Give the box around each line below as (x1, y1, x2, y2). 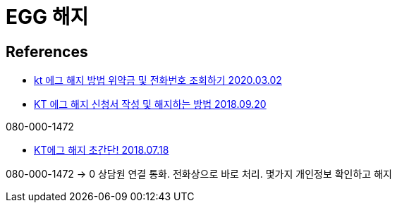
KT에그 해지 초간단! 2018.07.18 (34, 144, 169, 157)
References (6, 42, 88, 61)
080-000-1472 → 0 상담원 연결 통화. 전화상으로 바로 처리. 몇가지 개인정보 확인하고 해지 (6, 168, 392, 181)
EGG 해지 (6, 5, 89, 29)
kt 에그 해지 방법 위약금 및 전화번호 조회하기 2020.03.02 (34, 74, 282, 87)
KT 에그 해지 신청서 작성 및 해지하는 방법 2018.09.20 (34, 98, 267, 111)
